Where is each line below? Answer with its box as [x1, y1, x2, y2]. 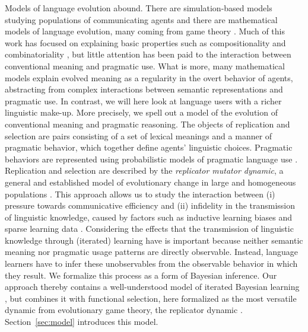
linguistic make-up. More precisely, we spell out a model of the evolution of [5, 106, 278, 119]
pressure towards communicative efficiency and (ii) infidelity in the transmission [5, 199, 296, 212]
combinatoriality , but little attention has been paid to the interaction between [5, 48, 291, 60]
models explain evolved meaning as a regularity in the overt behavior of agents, [5, 71, 293, 84]
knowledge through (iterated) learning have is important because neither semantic [5, 234, 303, 246]
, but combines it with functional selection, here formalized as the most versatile [5, 292, 297, 304]
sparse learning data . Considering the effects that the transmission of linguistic [5, 222, 294, 235]
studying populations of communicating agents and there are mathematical [5, 13, 278, 25]
